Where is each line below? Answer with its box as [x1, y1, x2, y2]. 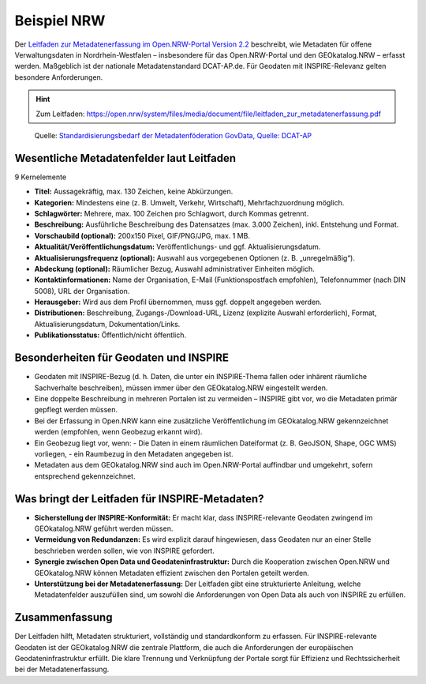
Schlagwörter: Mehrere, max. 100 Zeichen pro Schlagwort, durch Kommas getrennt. [34, 209, 309, 218]
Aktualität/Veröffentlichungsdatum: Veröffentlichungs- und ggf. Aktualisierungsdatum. [34, 242, 321, 252]
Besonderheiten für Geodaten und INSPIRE [14, 351, 229, 365]
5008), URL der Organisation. [34, 286, 130, 295]
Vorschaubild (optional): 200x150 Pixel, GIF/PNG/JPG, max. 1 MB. [34, 231, 250, 240]
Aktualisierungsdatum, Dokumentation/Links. [34, 319, 181, 329]
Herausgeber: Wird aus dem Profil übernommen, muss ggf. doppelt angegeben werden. [34, 297, 323, 307]
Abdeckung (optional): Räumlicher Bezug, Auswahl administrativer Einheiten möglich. [34, 264, 315, 273]
